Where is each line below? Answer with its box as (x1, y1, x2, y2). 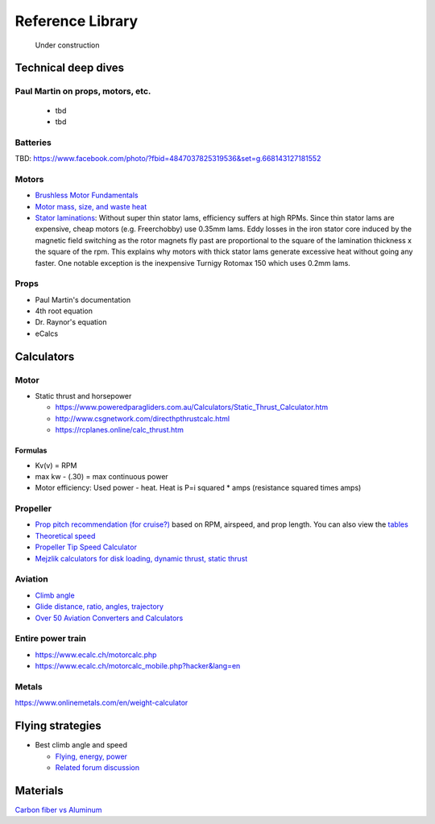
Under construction (35, 40, 100, 50)
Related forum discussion (55, 762, 140, 772)
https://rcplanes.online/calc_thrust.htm (55, 425, 184, 435)
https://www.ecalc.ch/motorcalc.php (35, 649, 157, 660)
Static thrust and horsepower (35, 391, 132, 400)
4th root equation (35, 306, 93, 316)
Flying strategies (14, 719, 102, 733)
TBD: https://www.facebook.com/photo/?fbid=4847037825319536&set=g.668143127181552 (14, 154, 321, 164)
